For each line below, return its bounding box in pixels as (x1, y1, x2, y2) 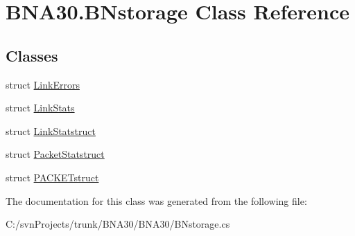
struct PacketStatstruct (6, 147, 105, 161)
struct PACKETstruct (6, 170, 99, 184)
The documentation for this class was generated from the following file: (6, 193, 307, 208)
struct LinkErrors (6, 77, 80, 91)
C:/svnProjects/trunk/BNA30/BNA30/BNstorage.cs (6, 217, 230, 231)
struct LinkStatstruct (6, 123, 96, 138)
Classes (6, 44, 58, 66)
